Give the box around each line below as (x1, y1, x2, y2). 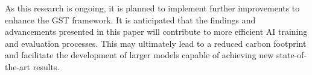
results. (33, 60, 60, 73)
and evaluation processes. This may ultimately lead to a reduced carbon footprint (5, 37, 307, 49)
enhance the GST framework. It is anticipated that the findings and (5, 13, 256, 26)
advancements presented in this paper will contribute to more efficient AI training (5, 25, 308, 38)
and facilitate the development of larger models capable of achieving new (5, 49, 274, 61)
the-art (5, 60, 31, 73)
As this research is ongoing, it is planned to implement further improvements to (5, 2, 300, 14)
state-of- (276, 49, 307, 61)
